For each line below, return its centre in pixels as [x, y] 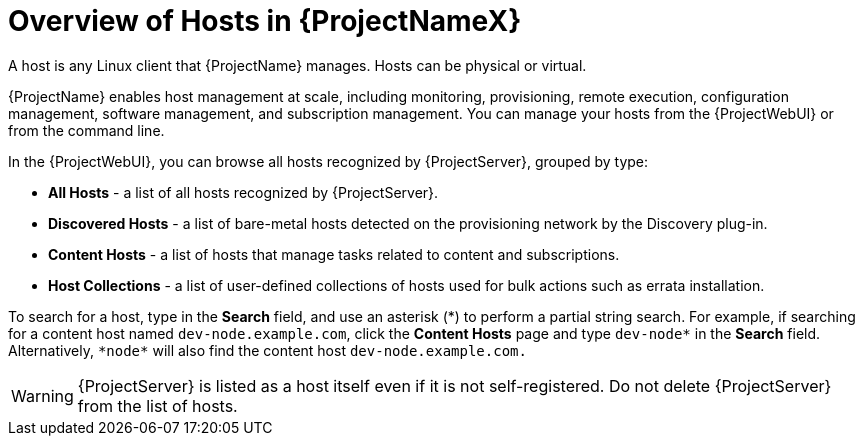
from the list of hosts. [157, 405]
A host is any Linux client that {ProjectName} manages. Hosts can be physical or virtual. [297, 65]
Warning [42, 395]
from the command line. [86, 130]
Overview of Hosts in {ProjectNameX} [265, 21]
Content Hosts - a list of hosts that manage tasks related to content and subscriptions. [334, 254]
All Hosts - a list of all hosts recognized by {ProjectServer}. [243, 192]
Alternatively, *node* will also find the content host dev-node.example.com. [267, 350]
